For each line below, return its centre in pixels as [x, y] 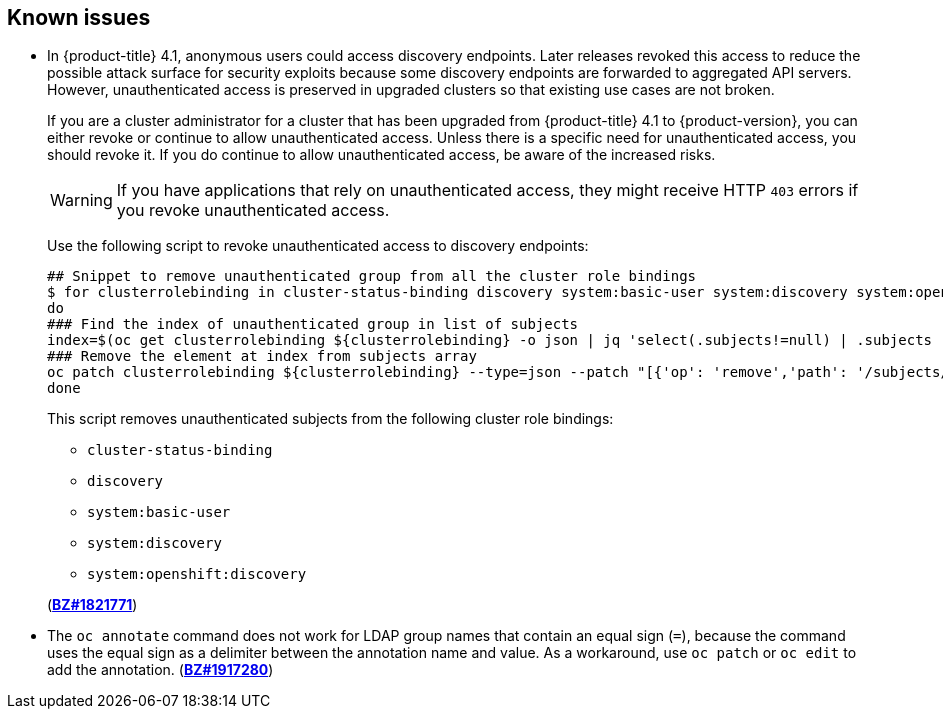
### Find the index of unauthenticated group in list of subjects [313, 324]
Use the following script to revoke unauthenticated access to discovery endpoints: [318, 246]
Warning [81, 200]
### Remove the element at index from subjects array [262, 356]
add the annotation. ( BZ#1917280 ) [160, 670]
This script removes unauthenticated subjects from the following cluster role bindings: [330, 419]
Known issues [79, 17]
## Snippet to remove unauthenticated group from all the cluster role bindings [372, 276]
